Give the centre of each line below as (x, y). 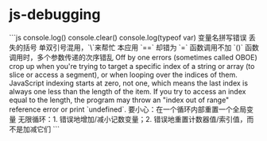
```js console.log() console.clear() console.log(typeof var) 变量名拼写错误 (128, 37)
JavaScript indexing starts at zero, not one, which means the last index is (129, 83)
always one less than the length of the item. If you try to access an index (128, 91)
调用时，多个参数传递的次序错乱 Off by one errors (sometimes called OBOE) (133, 57)
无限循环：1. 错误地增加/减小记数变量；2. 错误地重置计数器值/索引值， (132, 119)
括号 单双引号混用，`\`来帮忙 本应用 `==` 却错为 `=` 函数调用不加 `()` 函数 (141, 47)
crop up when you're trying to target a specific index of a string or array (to (132, 66)
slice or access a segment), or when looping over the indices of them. (123, 74)
